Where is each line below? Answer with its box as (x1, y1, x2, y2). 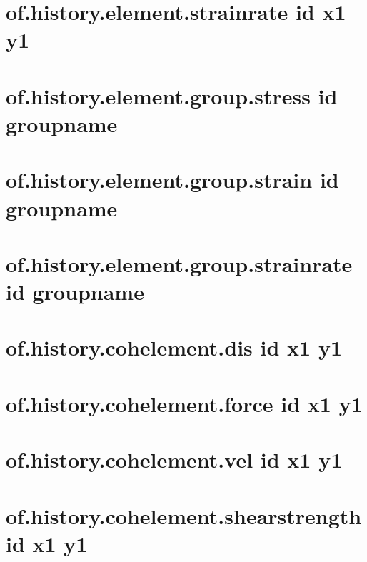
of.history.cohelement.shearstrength (6, 501, 362, 530)
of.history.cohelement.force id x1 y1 (6, 388, 363, 418)
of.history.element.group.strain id (6, 165, 339, 194)
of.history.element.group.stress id (6, 81, 338, 110)
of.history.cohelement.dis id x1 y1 (6, 333, 343, 362)
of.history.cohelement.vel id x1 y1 (6, 445, 343, 474)
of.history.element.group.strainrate (6, 249, 353, 278)
